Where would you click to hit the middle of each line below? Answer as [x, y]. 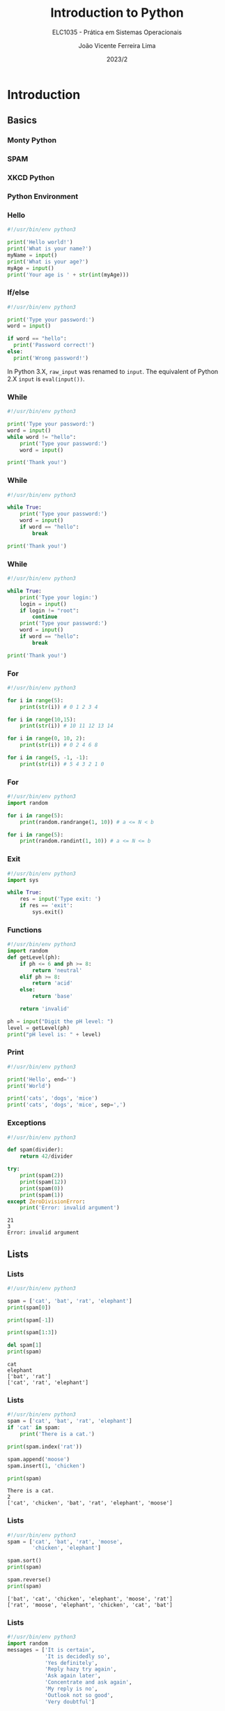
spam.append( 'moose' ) [39, 1459]
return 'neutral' [57, 970]
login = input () [44, 604]
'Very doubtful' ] [70, 1702]
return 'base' [53, 996]
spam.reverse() [29, 1580]
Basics [22, 120]
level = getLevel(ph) [39, 1028]
